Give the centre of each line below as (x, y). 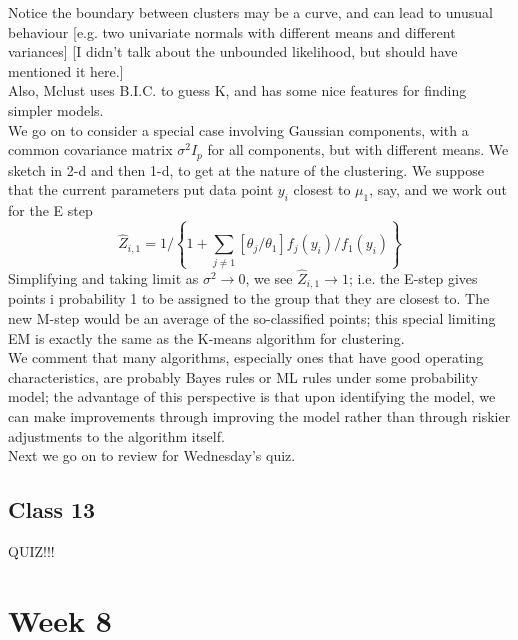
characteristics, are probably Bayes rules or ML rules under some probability (243, 376)
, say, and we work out (438, 189)
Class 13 (52, 509)
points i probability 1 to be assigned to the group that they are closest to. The (249, 298)
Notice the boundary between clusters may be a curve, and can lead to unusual (250, 12)
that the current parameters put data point (141, 189)
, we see (269, 277)
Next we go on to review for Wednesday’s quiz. (152, 455)
